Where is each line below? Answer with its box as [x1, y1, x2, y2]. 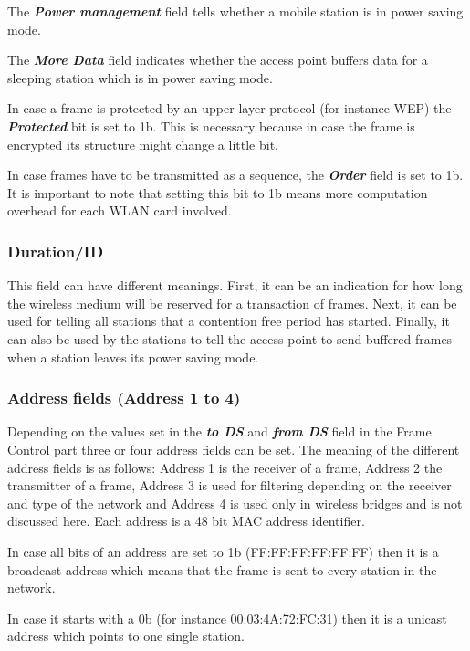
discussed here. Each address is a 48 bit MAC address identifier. [7, 511, 365, 530]
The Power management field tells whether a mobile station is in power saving [7, 2, 464, 20]
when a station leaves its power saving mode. [7, 347, 259, 366]
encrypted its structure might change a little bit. [7, 134, 278, 153]
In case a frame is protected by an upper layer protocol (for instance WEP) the [7, 99, 452, 118]
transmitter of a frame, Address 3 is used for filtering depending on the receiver [7, 476, 452, 495]
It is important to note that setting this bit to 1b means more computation [7, 183, 428, 202]
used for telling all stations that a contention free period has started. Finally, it [7, 311, 450, 331]
